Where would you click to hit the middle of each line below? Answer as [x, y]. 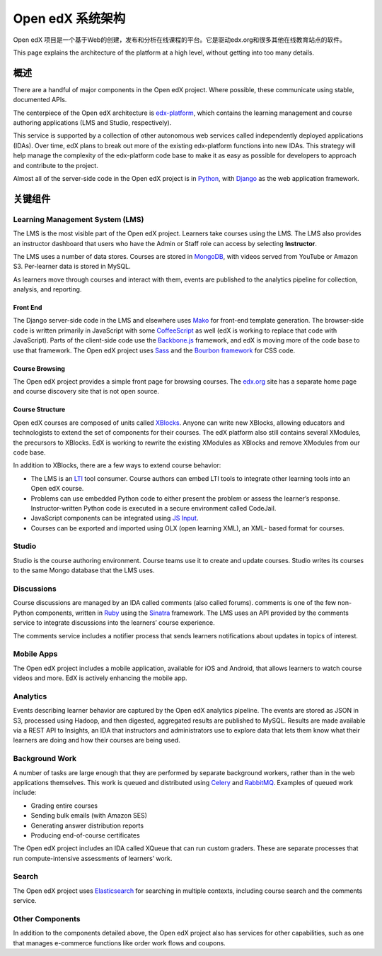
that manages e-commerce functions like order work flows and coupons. [119, 943]
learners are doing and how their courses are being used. [97, 740]
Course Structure [39, 410]
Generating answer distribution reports [87, 826]
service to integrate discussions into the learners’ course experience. [114, 623]
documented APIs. [40, 100]
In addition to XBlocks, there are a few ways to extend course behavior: [117, 465]
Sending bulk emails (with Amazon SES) [89, 816]
